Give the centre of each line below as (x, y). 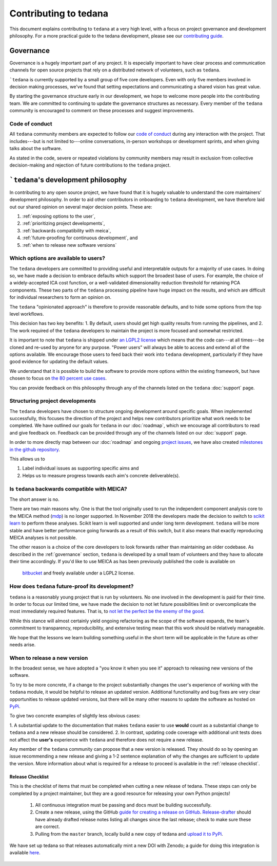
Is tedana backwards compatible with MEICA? (68, 489)
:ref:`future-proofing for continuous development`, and (80, 238)
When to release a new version (49, 658)
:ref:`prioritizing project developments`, (64, 223)
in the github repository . (35, 449)
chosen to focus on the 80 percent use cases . (58, 378)
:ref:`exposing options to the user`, (59, 216)
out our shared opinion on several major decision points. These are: (81, 207)
